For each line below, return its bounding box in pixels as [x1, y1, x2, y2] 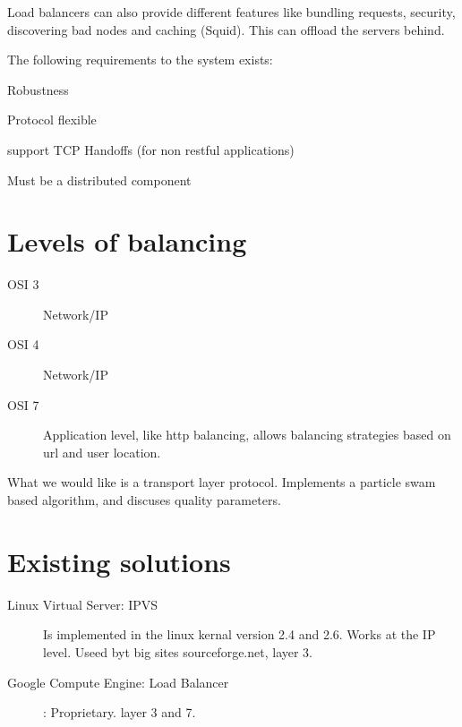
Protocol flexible [7, 110, 97, 129]
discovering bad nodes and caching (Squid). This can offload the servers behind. [7, 20, 445, 38]
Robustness [7, 80, 69, 98]
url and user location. [43, 442, 161, 461]
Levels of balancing [7, 223, 247, 260]
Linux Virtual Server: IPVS [7, 594, 158, 613]
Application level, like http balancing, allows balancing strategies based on [43, 425, 451, 444]
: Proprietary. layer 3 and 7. [43, 703, 196, 722]
